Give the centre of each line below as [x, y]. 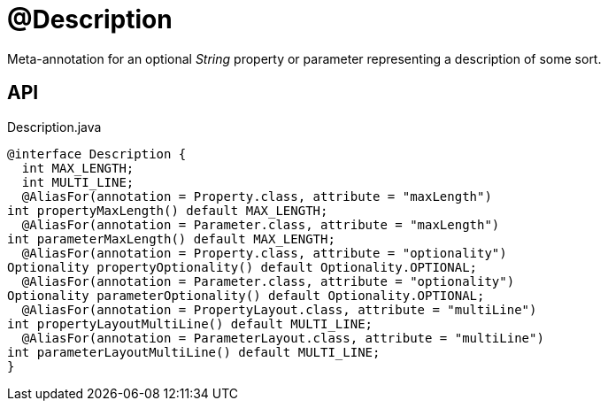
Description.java [54, 127]
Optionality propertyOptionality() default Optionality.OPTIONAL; [242, 267]
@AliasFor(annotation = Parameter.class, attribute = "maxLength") [261, 224]
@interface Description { [97, 154]
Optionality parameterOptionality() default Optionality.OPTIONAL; [246, 295]
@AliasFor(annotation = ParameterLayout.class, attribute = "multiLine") [283, 338]
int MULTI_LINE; [78, 182]
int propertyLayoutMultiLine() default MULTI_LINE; [190, 323]
